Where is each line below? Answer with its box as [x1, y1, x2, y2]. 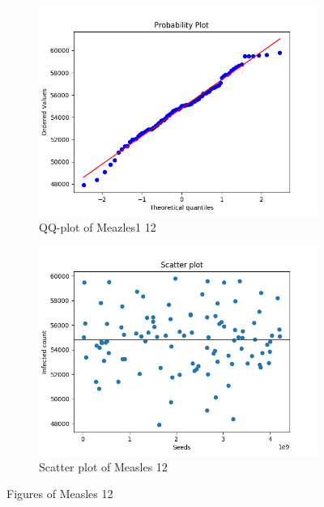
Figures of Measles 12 [6, 485, 113, 502]
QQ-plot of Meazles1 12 [39, 218, 156, 235]
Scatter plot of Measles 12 [39, 458, 168, 475]
